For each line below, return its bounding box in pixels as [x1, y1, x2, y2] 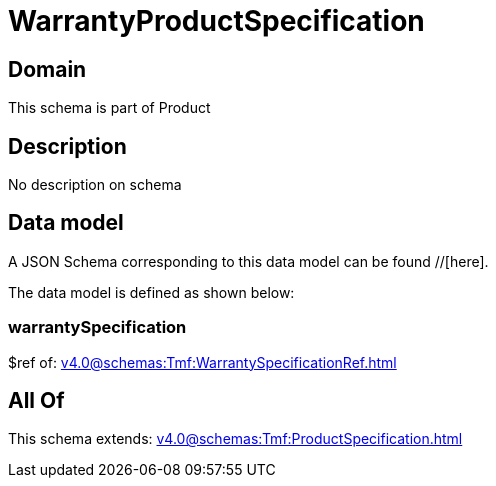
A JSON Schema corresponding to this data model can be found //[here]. [8, 252, 489, 270]
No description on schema [8, 176, 182, 194]
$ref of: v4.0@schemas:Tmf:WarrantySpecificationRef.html [8, 353, 397, 371]
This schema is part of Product [8, 99, 211, 117]
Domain [8, 56, 87, 82]
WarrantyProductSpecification [8, 4, 425, 38]
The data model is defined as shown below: [8, 283, 295, 301]
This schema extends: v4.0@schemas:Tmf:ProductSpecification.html [8, 430, 463, 448]
